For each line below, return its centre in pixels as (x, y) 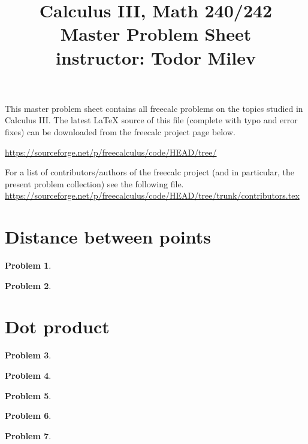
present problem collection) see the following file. (94, 183)
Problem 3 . (28, 355)
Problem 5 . (28, 395)
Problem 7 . (28, 435)
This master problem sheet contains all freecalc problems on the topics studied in (154, 108)
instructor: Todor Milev (156, 57)
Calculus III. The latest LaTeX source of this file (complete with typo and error (151, 120)
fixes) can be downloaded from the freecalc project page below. (120, 131)
